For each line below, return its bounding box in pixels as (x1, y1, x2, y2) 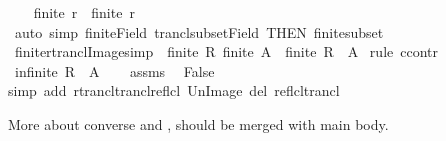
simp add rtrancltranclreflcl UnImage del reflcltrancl (8, 80, 340, 101)
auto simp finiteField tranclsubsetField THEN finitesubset (14, 21, 384, 42)
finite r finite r (33, 2, 135, 22)
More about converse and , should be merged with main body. (8, 113, 389, 134)
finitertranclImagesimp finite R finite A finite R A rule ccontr (14, 41, 438, 62)
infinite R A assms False (14, 60, 215, 81)
